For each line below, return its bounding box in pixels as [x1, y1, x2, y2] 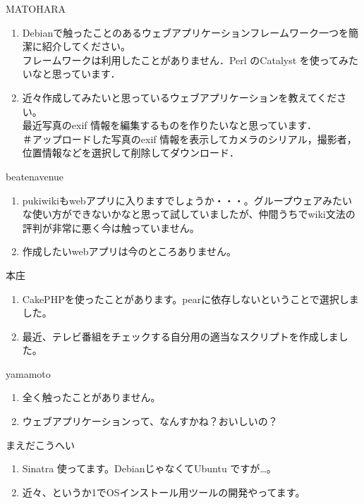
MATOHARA [6, 1, 66, 16]
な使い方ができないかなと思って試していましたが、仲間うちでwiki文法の [22, 207, 356, 221]
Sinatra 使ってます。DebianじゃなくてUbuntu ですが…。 [22, 461, 277, 476]
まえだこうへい [6, 437, 75, 452]
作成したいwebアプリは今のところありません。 [22, 244, 237, 259]
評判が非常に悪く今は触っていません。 [22, 220, 200, 235]
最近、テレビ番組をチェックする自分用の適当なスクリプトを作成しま [22, 328, 339, 343]
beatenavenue [6, 168, 64, 183]
